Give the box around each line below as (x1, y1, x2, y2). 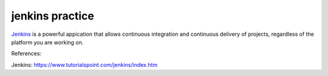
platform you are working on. (11, 38, 84, 46)
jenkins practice (11, 9, 94, 22)
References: (11, 50, 42, 57)
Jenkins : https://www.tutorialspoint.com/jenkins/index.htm (11, 61, 158, 68)
